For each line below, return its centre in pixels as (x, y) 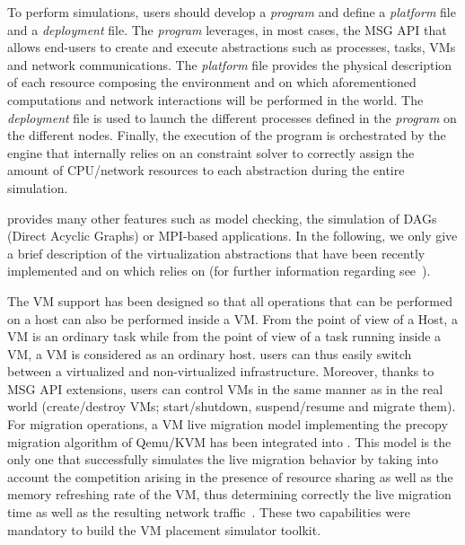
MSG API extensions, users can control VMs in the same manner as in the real (225, 388)
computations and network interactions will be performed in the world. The (215, 99)
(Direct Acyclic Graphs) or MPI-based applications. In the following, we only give (232, 236)
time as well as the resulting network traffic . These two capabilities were (209, 512)
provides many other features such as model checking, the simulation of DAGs (222, 218)
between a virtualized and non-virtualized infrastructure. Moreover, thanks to (221, 371)
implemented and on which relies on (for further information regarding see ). (219, 271)
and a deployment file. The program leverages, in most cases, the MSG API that (227, 29)
